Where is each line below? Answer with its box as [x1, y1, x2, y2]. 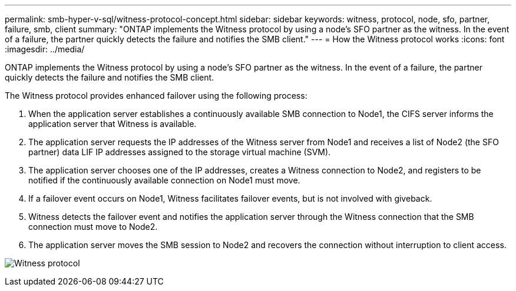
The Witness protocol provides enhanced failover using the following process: [5, 91, 307, 101]
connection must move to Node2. [28, 222, 158, 232]
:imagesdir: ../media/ [5, 44, 85, 54]
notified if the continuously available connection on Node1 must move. [28, 175, 300, 185]
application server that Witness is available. [28, 119, 197, 129]
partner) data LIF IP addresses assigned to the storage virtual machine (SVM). [28, 147, 331, 157]
